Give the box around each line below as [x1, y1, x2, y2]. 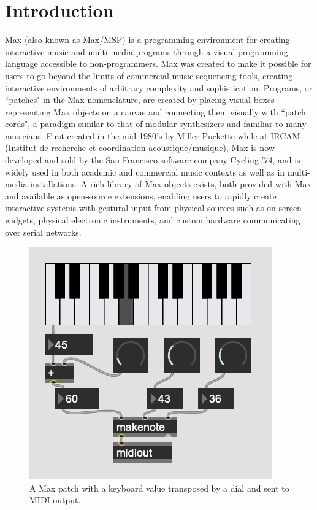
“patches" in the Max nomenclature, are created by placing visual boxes [5, 93, 275, 106]
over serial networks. [5, 225, 82, 238]
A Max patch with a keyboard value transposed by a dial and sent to [29, 481, 289, 494]
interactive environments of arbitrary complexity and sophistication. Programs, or [5, 81, 313, 94]
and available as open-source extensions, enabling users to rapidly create [5, 189, 277, 202]
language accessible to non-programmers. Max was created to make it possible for [5, 57, 311, 70]
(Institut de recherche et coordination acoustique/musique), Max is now [5, 141, 275, 154]
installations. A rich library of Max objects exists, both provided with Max [30, 177, 311, 190]
